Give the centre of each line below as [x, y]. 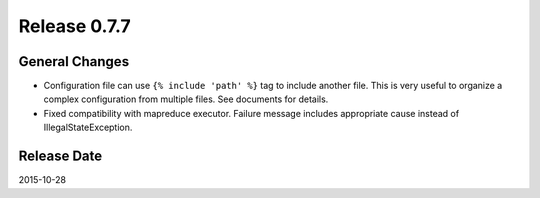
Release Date [60, 156]
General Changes [74, 61]
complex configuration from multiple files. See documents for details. [186, 99]
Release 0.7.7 [74, 26]
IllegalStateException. [88, 127]
